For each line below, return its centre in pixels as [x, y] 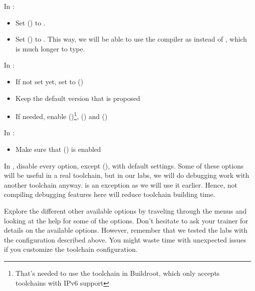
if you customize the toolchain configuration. [71, 249]
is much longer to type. [50, 48]
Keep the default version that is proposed [78, 98]
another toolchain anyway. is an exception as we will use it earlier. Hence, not [121, 184]
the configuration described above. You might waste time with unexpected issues [125, 239]
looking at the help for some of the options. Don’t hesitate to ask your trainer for [126, 220]
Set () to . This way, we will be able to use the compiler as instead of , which [131, 39]
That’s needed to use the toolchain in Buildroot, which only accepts [117, 273]
